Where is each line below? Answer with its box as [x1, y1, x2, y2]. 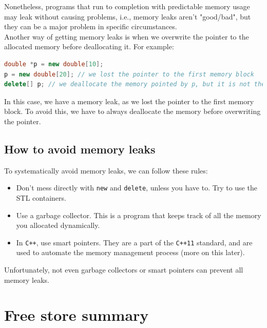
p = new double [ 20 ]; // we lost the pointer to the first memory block [4, 70, 254, 78]
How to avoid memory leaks [4, 141, 156, 157]
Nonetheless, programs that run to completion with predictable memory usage [4, 1, 250, 11]
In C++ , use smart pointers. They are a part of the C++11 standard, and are [16, 237, 253, 247]
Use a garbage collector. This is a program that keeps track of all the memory [16, 209, 261, 220]
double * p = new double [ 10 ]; [4, 60, 104, 68]
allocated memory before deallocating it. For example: [4, 41, 174, 52]
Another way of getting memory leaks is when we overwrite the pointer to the [4, 31, 249, 42]
